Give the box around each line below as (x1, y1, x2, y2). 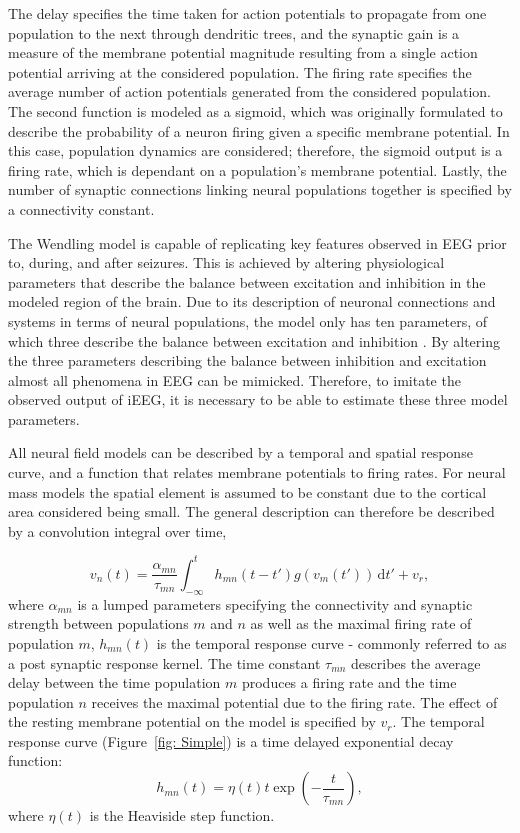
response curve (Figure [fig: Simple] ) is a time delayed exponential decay (8, 730, 454, 751)
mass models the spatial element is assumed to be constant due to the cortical (8, 481, 487, 502)
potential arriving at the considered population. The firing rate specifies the (8, 61, 472, 82)
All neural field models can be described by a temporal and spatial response (8, 442, 473, 463)
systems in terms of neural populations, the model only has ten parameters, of (8, 310, 488, 331)
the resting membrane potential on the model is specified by (8, 711, 376, 732)
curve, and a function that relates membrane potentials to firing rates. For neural (8, 462, 506, 483)
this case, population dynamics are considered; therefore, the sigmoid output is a (8, 140, 503, 161)
